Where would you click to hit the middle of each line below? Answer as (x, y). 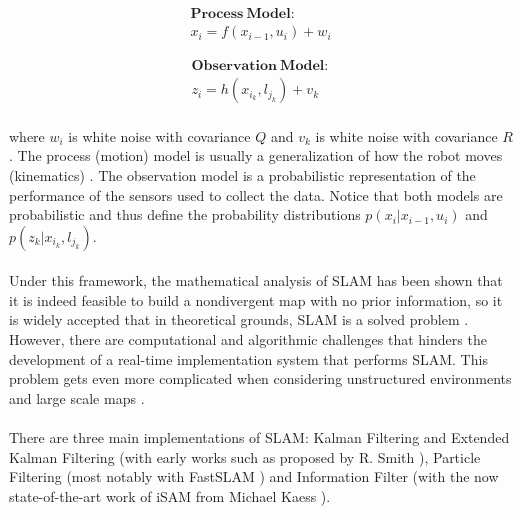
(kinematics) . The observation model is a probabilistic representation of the (242, 174)
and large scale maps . (77, 397)
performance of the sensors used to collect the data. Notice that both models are (256, 194)
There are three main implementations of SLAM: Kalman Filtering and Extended (259, 437)
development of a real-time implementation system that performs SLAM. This (248, 358)
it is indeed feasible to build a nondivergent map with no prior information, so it (256, 299)
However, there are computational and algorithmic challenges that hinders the (248, 339)
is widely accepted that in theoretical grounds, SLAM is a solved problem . (239, 319)
